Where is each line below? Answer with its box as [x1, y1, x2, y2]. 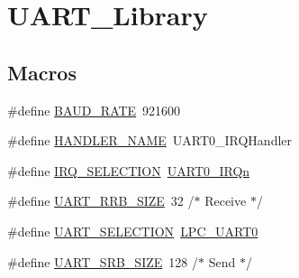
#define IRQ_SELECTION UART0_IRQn [7, 161, 250, 180]
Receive [204, 191, 247, 210]
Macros [7, 58, 77, 86]
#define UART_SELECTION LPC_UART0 [7, 221, 258, 240]
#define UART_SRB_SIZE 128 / [7, 252, 198, 271]
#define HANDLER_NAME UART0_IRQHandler [7, 131, 293, 150]
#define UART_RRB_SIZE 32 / [7, 191, 195, 210]
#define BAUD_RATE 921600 [7, 100, 181, 119]
